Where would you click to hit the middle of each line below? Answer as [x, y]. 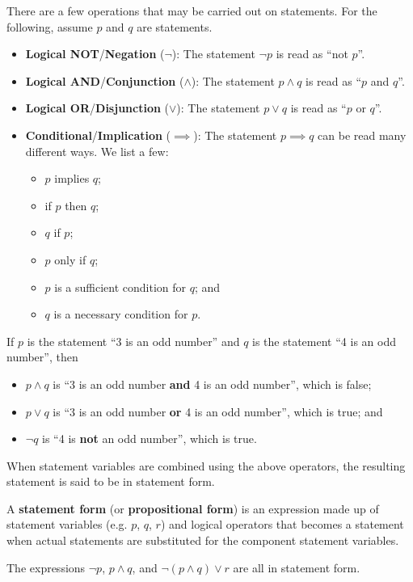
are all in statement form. [297, 567]
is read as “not [312, 54]
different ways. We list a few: [97, 151]
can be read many [362, 135]
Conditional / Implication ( [98, 135]
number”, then [42, 357]
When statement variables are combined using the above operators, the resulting [206, 465]
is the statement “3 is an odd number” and [133, 341]
